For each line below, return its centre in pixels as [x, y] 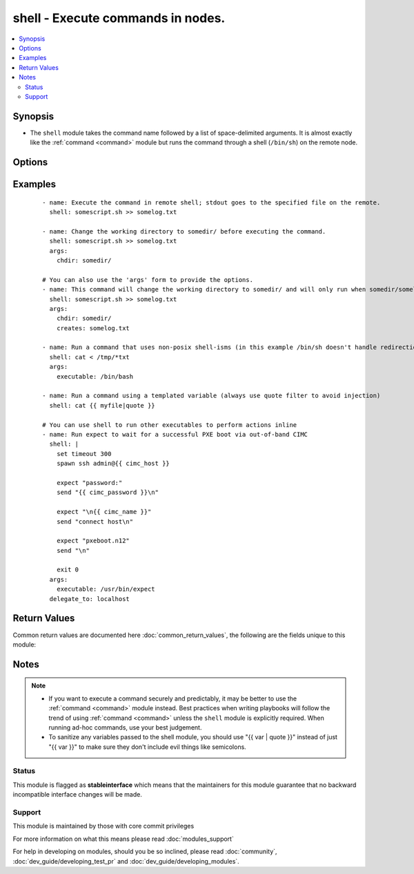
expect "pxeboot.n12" [93, 541]
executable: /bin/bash [95, 376]
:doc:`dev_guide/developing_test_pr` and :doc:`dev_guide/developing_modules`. [126, 861]
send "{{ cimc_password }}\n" [107, 493]
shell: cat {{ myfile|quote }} [102, 405]
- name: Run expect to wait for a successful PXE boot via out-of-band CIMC [175, 434]
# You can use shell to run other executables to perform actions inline [170, 425]
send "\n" [73, 550]
